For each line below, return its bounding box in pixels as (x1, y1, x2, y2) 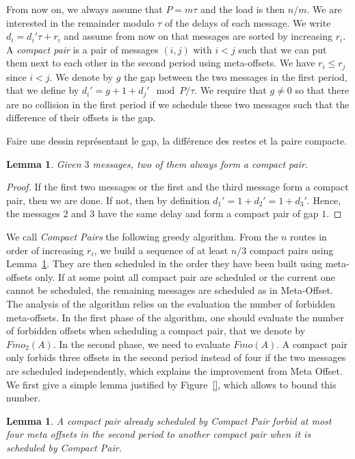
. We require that (194, 83, 267, 97)
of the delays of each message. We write (164, 15, 331, 29)
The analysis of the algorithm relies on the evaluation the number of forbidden (6, 297, 336, 310)
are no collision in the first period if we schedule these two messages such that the (6, 97, 350, 111)
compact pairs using (250, 243, 334, 257)
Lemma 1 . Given (6, 156, 81, 171)
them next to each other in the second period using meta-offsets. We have (6, 55, 315, 70)
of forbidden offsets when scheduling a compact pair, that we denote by (6, 323, 306, 338)
